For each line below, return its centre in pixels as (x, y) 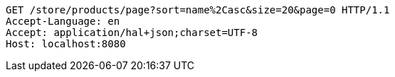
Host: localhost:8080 (66, 44)
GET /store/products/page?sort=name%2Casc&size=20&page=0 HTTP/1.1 (198, 10)
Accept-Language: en (63, 21)
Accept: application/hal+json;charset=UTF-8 (132, 32)
